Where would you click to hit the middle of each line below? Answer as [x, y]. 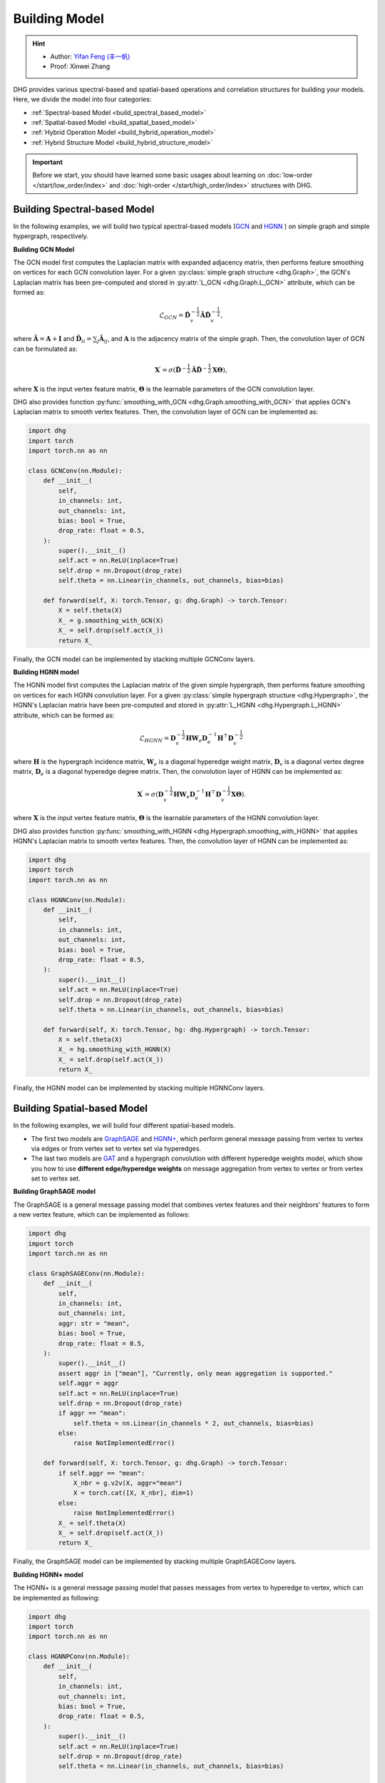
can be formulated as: [45, 349]
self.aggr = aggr [88, 1383]
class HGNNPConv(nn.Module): [79, 1657]
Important [48, 162]
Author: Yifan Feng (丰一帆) [90, 56]
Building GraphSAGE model [55, 1192]
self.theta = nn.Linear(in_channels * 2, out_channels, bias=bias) [194, 1423]
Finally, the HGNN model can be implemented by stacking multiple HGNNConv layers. [139, 1088]
